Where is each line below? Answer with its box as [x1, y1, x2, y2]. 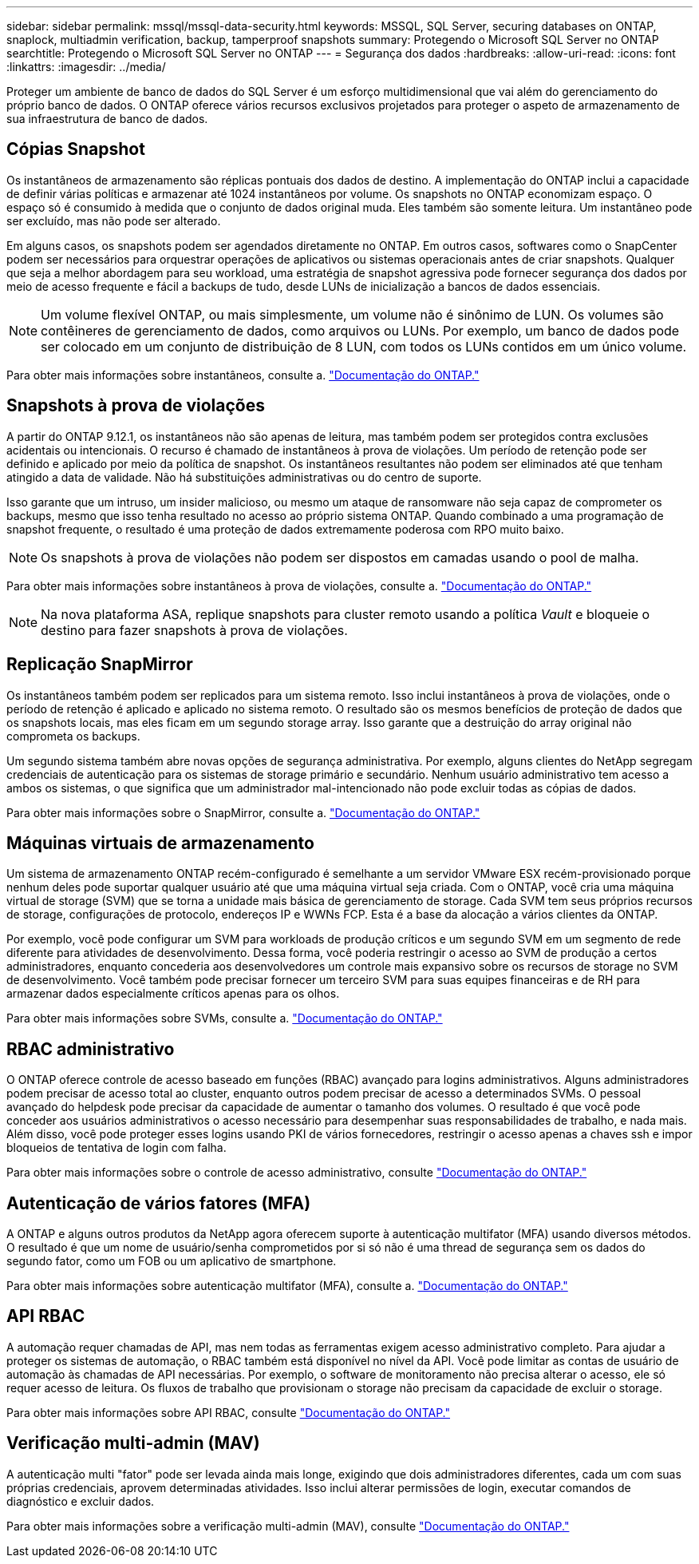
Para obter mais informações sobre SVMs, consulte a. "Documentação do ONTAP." [6, 1011, 443, 1026]
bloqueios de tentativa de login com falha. [6, 1141, 227, 1155]
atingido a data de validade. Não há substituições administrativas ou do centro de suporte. [6, 470, 482, 484]
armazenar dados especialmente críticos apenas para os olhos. [6, 986, 340, 1001]
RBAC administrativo [6, 1038, 175, 1059]
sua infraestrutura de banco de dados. [6, 112, 208, 125]
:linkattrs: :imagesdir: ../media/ [6, 60, 166, 73]
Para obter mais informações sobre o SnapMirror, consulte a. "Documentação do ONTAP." [6, 805, 480, 820]
